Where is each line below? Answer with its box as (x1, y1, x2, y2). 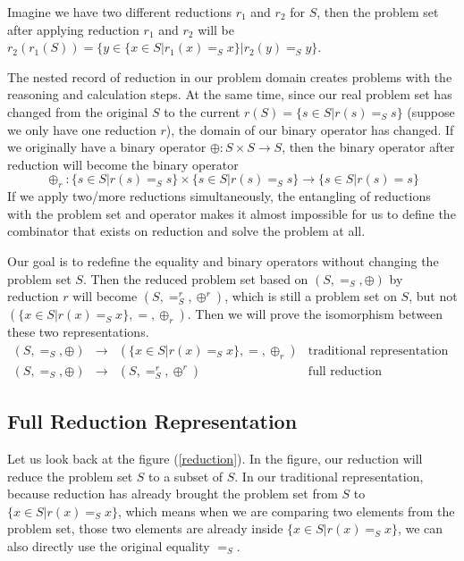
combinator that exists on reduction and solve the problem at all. (7, 222, 366, 240)
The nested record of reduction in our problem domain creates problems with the (7, 67, 452, 86)
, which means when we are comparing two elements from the (117, 501, 455, 520)
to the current (164, 102, 240, 121)
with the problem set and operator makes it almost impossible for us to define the (7, 204, 456, 222)
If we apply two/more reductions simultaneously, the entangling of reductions (7, 187, 431, 205)
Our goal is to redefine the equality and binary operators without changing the (7, 251, 439, 270)
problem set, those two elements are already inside (7, 519, 283, 538)
